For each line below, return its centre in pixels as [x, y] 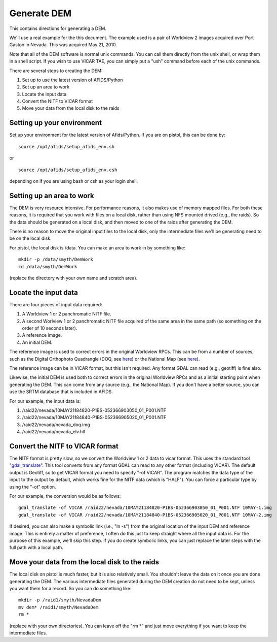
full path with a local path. [36, 548]
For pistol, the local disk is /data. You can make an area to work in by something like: [97, 248]
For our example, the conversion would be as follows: [65, 496]
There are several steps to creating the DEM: [56, 71]
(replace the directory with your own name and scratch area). [73, 278]
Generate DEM [41, 13]
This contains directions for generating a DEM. [58, 28]
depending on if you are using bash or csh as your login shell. [74, 181]
